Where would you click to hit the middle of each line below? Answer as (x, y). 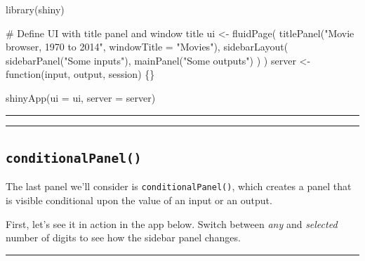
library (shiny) (35, 9)
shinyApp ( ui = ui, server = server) (81, 97)
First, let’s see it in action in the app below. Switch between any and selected (172, 223)
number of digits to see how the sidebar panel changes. (123, 237)
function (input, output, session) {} (80, 74)
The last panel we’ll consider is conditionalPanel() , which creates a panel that (179, 186)
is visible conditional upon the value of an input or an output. (139, 200)
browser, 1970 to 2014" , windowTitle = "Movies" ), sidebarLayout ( (147, 47)
